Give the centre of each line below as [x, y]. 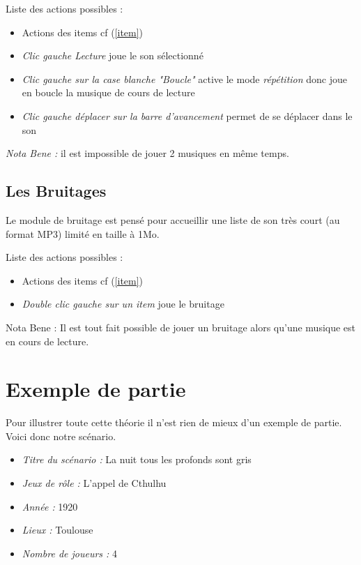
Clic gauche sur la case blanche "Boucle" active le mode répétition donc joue [185, 78]
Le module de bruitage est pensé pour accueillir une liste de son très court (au [173, 219]
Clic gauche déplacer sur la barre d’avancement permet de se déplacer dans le [187, 115]
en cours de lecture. [47, 341]
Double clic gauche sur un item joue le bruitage [123, 304]
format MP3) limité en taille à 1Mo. [83, 233]
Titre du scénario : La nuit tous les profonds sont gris [137, 459]
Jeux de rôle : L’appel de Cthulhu [94, 483]
